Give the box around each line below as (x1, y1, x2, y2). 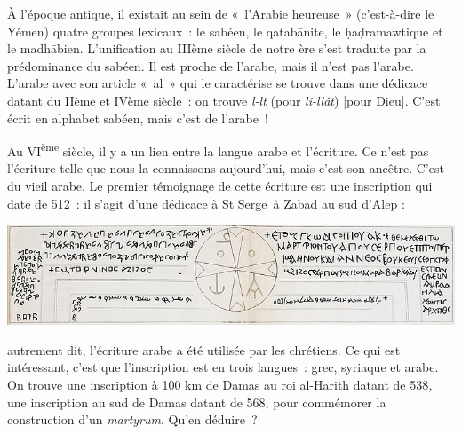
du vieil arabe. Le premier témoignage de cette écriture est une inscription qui (7, 177, 433, 194)
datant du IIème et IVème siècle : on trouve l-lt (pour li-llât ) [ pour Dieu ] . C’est (7, 91, 441, 109)
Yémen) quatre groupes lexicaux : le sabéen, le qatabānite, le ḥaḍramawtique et (7, 21, 443, 40)
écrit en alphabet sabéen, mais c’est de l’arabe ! (7, 108, 268, 127)
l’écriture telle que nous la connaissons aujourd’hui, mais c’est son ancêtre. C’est (7, 159, 444, 178)
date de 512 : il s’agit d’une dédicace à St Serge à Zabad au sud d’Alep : (7, 193, 405, 212)
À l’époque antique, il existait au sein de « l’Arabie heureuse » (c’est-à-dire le (7, 4, 434, 22)
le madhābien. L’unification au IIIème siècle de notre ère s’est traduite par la (7, 39, 426, 58)
